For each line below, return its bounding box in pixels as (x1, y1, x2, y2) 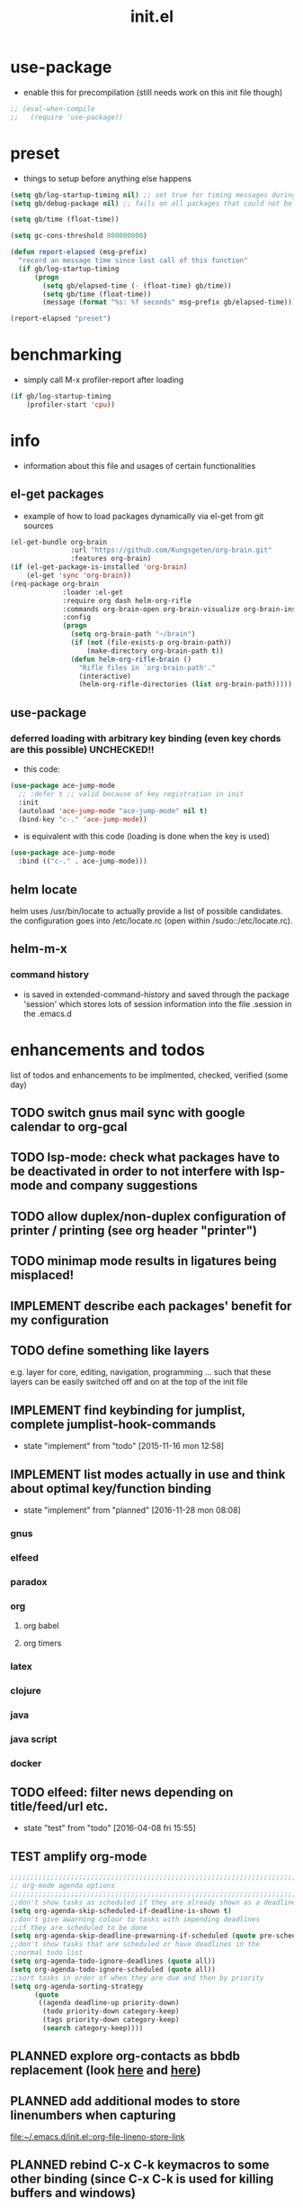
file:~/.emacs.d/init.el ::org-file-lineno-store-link (10, 2131, 185, 2142)
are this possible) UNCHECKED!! (10, 743, 155, 756)
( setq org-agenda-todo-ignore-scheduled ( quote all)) (10, 1965, 217, 1974)
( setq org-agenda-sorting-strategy (10, 1982, 144, 1991)
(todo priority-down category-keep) (42, 2007, 180, 2016)
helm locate (10, 882, 77, 897)
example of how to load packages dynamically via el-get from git (22, 510, 264, 521)
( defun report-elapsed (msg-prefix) (10, 248, 147, 257)
